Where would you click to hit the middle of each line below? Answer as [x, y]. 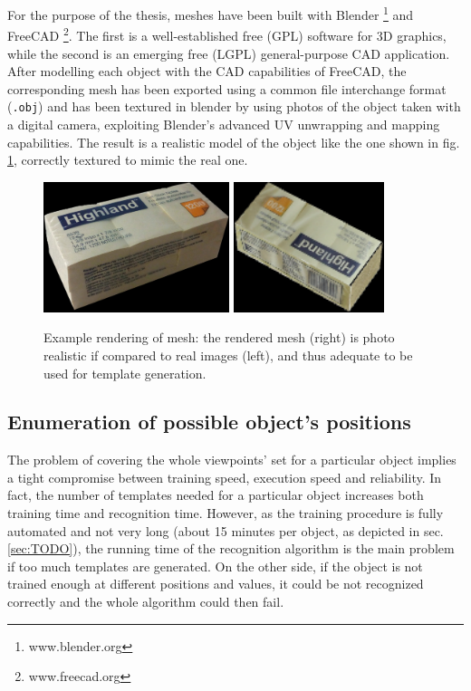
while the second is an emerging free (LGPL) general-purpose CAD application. [229, 53]
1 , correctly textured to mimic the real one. [128, 160]
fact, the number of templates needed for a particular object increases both [216, 495]
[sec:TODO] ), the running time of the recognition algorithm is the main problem [231, 548]
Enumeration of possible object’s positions [209, 422]
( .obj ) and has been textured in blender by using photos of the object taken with [234, 106]
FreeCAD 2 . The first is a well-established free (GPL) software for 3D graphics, [227, 34]
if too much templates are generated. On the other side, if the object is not [215, 566]
